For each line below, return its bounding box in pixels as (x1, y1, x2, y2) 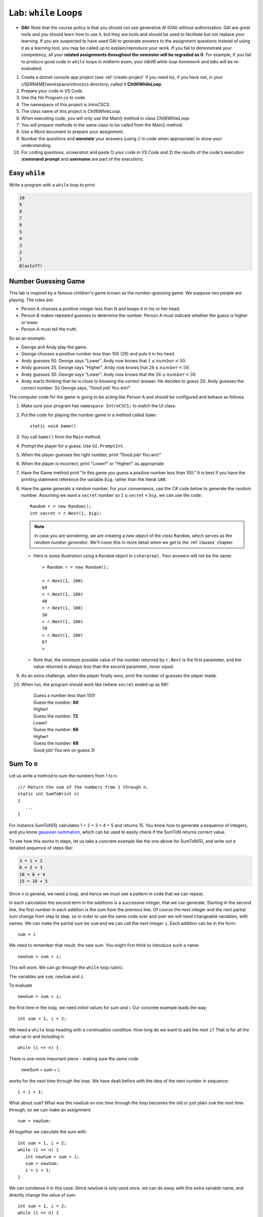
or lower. (21, 319, 39, 325)
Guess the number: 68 (33, 740, 79, 746)
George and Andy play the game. (21, 344, 88, 350)
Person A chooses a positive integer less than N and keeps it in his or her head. (21, 306, 180, 312)
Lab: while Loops (9, 7, 83, 18)
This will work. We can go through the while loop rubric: (9, 964, 124, 971)
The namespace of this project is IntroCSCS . (21, 101, 111, 107)
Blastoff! (19, 263, 43, 269)
